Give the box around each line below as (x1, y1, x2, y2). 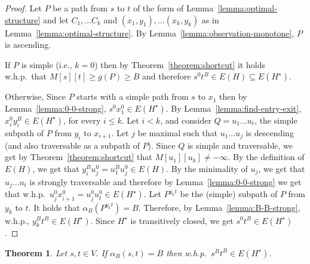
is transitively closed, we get (130, 214, 234, 226)
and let (42, 13, 69, 26)
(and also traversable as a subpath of (5, 139, 140, 151)
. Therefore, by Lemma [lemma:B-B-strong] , (138, 201, 300, 213)
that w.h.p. (5, 188, 45, 200)
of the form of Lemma (133, 2, 214, 14)
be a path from (53, 2, 108, 14)
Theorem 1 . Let (5, 246, 67, 259)
